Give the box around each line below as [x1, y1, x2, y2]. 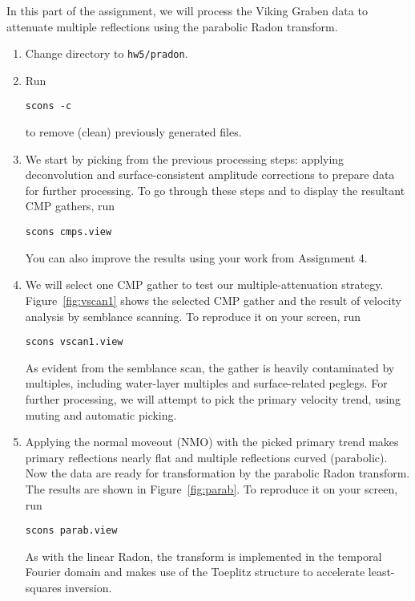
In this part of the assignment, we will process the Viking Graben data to [6, 2, 368, 18]
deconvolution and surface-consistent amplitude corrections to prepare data [25, 166, 395, 183]
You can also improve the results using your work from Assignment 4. [25, 249, 368, 266]
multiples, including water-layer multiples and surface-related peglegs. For [25, 375, 388, 392]
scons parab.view [25, 525, 118, 537]
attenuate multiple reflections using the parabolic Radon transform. [6, 18, 338, 35]
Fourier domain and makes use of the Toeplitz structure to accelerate [25, 563, 365, 580]
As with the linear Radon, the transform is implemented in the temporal [25, 547, 382, 564]
